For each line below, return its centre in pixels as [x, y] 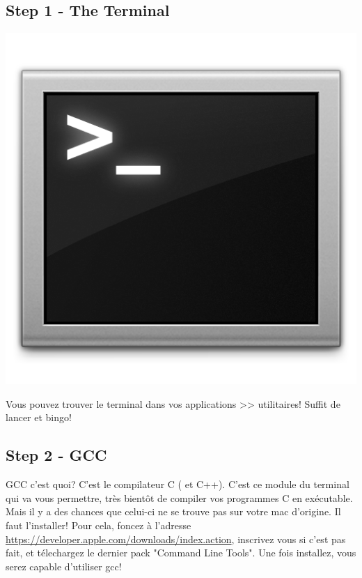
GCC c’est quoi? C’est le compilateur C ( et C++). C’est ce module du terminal [178, 484]
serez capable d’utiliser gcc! [64, 566]
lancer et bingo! [39, 417]
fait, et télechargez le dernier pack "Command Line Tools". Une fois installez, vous [181, 553]
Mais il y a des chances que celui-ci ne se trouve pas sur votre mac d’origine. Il [173, 511]
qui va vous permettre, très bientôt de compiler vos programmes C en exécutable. [179, 497]
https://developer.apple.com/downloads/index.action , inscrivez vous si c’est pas [176, 539]
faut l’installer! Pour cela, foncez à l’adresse [99, 525]
